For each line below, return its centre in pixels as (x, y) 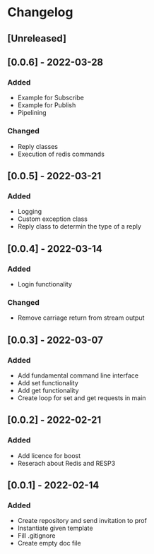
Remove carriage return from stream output (81, 318)
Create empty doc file (49, 543)
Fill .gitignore (36, 536)
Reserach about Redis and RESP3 (66, 463)
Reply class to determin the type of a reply (79, 227)
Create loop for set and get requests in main (82, 398)
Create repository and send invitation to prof (82, 521)
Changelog (40, 12)
